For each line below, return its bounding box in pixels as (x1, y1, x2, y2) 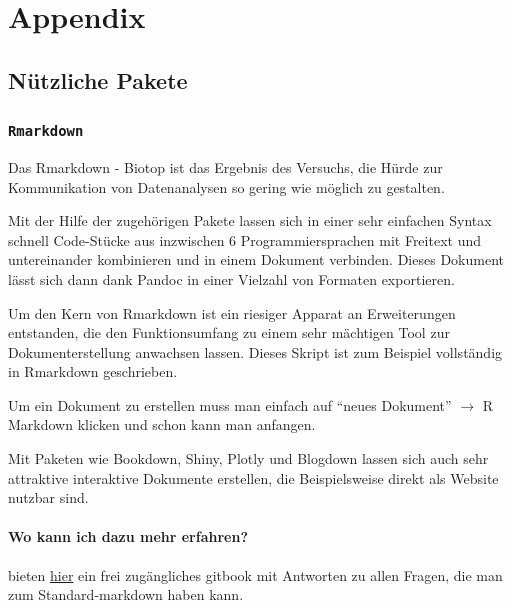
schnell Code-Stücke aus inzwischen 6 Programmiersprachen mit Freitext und (8, 229, 481, 250)
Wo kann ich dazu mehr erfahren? (8, 526, 249, 547)
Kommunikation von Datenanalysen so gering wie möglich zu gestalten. (8, 176, 445, 197)
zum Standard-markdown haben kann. (8, 584, 244, 605)
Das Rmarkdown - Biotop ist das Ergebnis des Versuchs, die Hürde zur (8, 156, 443, 177)
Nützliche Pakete (8, 64, 188, 95)
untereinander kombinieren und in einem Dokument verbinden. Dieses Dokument (8, 249, 504, 270)
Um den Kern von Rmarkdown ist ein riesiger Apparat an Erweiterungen (8, 302, 456, 323)
